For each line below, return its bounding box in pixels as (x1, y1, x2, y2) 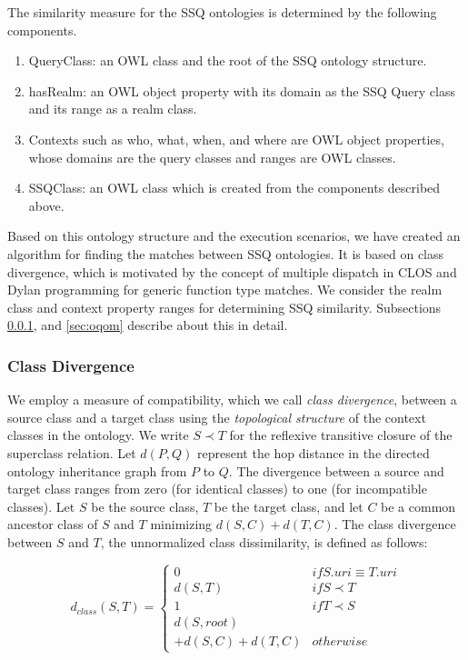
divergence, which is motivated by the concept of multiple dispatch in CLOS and (7, 262, 457, 281)
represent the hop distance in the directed (197, 443, 430, 462)
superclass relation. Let (7, 443, 136, 462)
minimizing (150, 515, 213, 534)
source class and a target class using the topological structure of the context (7, 407, 426, 426)
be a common (381, 496, 456, 515)
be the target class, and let (214, 496, 363, 515)
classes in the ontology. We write (7, 425, 189, 445)
